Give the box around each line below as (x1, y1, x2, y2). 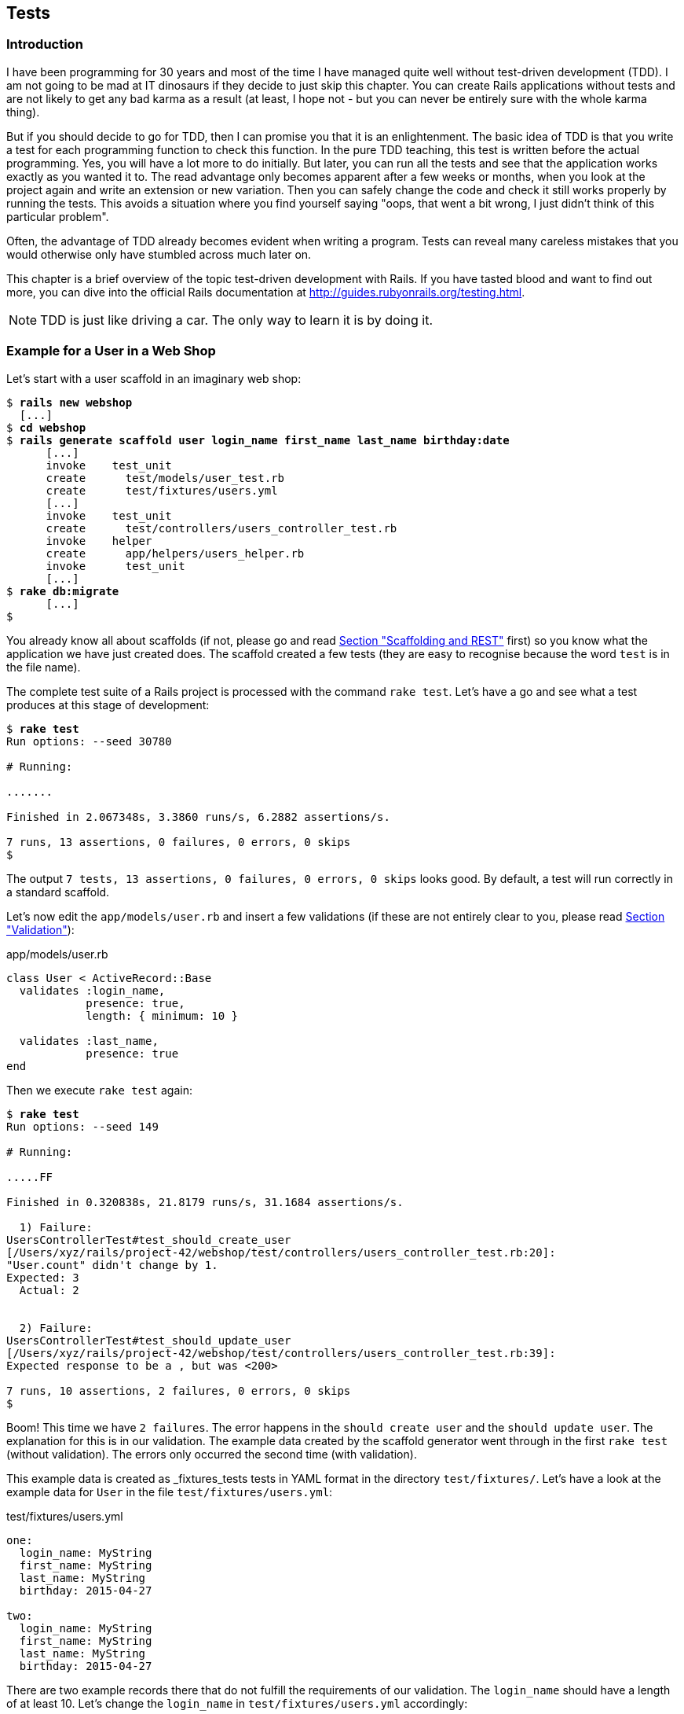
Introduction (6, 36, 83, 53)
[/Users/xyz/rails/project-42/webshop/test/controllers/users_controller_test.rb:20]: (6, 1245, 556, 1259)
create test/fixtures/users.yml (46, 484, 278, 497)
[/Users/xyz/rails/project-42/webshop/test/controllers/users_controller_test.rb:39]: (6, 1346, 556, 1359)
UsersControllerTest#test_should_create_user (6, 1233, 291, 1246)
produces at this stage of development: (6, 697, 210, 712)
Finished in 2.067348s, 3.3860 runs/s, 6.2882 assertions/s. (6, 810, 390, 823)
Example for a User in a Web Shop (6, 343, 216, 359)
